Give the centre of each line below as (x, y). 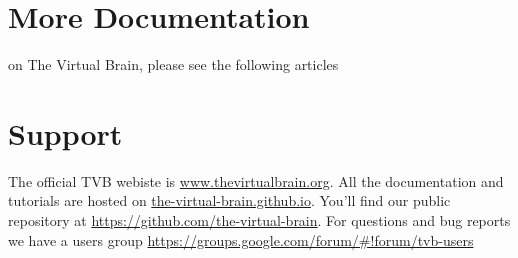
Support (65, 132)
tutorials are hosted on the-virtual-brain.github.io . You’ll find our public (229, 200)
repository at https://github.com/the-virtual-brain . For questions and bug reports (259, 220)
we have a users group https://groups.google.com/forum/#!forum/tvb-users (241, 239)
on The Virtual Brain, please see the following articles (173, 64)
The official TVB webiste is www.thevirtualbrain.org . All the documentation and (256, 180)
